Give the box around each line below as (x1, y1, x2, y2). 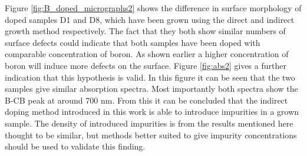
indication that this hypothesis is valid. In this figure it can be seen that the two (5, 71, 295, 83)
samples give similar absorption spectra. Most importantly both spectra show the (5, 82, 298, 95)
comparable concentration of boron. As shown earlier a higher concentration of (5, 48, 289, 60)
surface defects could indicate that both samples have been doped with (5, 36, 260, 48)
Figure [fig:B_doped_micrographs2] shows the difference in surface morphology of (5, 2, 302, 14)
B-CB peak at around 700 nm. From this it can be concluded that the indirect (5, 94, 288, 106)
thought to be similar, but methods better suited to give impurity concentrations (5, 128, 297, 141)
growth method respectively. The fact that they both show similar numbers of (5, 25, 286, 37)
